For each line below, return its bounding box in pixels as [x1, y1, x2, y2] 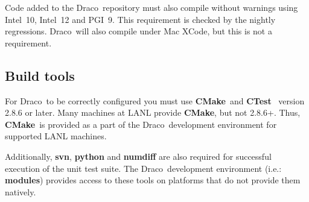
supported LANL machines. [5, 130, 107, 142]
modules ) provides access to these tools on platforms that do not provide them [5, 174, 301, 186]
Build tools [5, 66, 75, 84]
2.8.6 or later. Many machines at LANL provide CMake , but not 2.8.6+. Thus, [5, 106, 301, 119]
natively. [5, 185, 36, 198]
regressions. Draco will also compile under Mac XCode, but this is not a [5, 25, 272, 37]
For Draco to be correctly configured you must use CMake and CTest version [5, 94, 305, 107]
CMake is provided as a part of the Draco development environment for [5, 118, 277, 130]
